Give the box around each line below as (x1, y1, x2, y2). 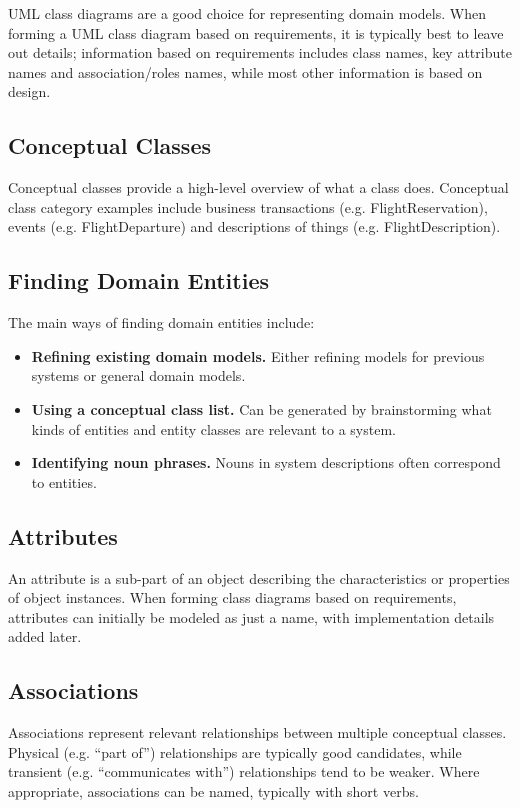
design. (8, 81, 51, 102)
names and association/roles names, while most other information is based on (8, 61, 483, 82)
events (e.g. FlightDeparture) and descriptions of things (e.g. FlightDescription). (8, 216, 501, 237)
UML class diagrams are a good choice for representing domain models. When (8, 3, 486, 23)
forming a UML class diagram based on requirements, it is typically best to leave (8, 22, 504, 43)
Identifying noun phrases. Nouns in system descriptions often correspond (31, 452, 501, 473)
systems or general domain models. (31, 365, 246, 386)
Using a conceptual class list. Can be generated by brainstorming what (31, 398, 492, 419)
